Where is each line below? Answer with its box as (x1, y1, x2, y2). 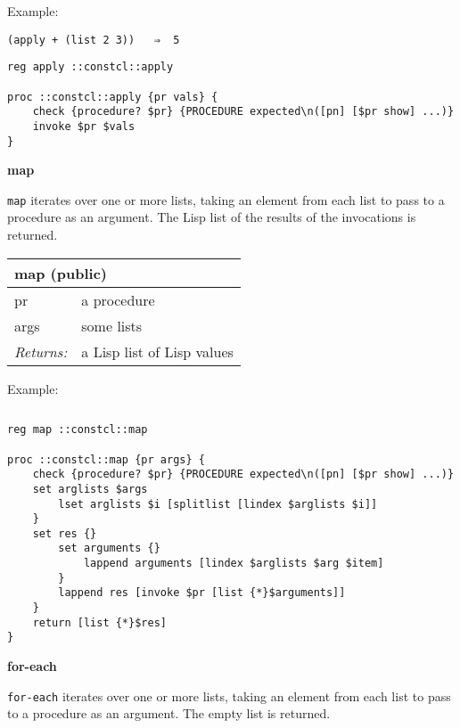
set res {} (32, 527, 97, 540)
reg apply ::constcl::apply (7, 61, 174, 74)
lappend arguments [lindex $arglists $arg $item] (83, 557, 384, 570)
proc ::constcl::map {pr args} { (7, 453, 205, 466)
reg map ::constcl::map (7, 423, 148, 437)
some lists (81, 315, 143, 336)
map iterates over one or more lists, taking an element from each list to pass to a (7, 190, 445, 209)
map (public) (14, 262, 107, 283)
